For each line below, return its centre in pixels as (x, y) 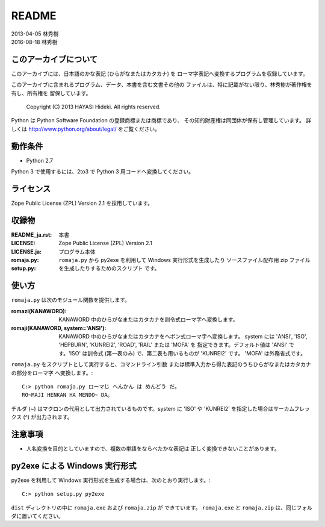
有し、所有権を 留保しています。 (51, 93)
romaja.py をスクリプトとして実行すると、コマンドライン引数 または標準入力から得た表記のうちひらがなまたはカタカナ (161, 364)
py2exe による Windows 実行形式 (74, 466)
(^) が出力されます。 (48, 417)
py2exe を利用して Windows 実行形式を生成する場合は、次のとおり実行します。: (111, 480)
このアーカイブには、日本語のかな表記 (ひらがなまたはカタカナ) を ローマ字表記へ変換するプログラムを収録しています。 (159, 73)
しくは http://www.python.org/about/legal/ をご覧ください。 (86, 129)
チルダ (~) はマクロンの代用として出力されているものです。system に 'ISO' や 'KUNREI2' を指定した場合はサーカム (153, 408)
